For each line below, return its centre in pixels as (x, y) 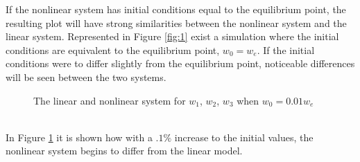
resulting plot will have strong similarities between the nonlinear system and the (176, 22)
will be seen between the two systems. (86, 76)
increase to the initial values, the (244, 137)
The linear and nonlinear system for (110, 100)
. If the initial (286, 49)
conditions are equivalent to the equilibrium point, (113, 49)
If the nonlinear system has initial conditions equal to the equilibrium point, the (176, 9)
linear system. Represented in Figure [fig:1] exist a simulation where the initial (172, 36)
